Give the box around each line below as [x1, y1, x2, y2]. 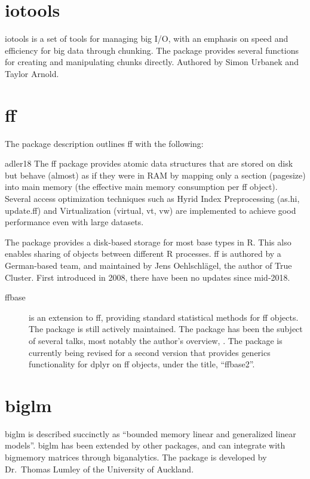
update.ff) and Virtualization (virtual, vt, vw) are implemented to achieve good [5, 204, 296, 216]
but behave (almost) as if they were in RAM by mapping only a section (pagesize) [5, 168, 306, 181]
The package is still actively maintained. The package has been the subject [29, 323, 303, 335]
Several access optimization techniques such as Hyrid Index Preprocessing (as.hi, [5, 192, 300, 204]
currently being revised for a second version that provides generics [29, 346, 271, 358]
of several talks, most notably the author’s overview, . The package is [29, 334, 283, 346]
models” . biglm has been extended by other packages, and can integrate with [5, 439, 286, 452]
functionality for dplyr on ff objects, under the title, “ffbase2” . [29, 358, 255, 370]
